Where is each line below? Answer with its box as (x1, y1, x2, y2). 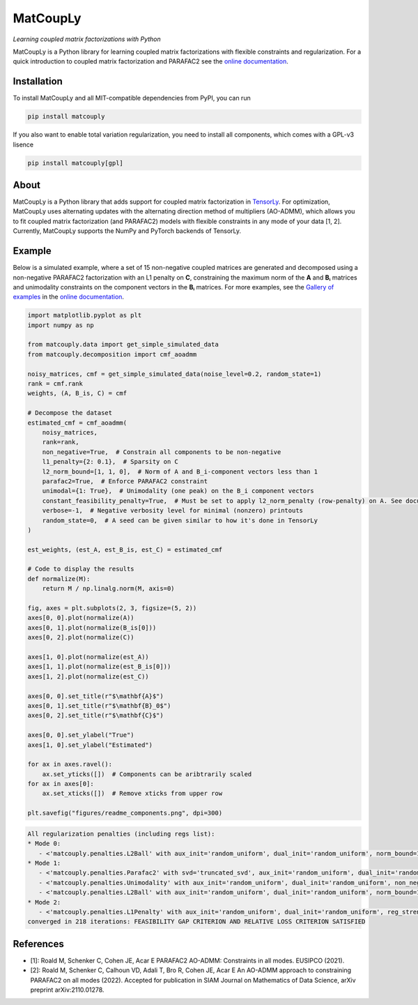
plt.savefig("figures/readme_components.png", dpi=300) (27, 809, 223, 817)
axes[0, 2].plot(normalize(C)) (27, 633, 135, 642)
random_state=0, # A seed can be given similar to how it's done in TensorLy (42, 516, 318, 524)
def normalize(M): (27, 575, 91, 582)
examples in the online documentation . (13, 293, 125, 301)
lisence (13, 140, 34, 149)
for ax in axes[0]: (27, 780, 94, 788)
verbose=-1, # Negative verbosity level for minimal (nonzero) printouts (42, 506, 303, 515)
